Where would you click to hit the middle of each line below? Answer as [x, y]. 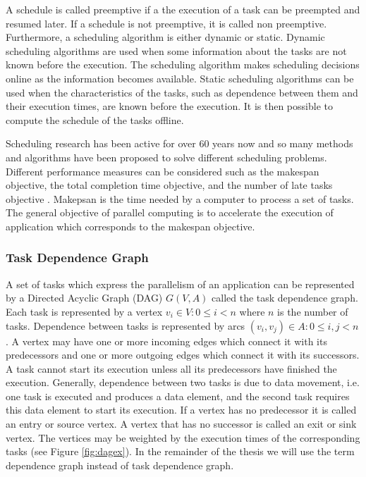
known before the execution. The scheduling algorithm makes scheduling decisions [183, 64]
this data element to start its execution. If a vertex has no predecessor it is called [181, 410]
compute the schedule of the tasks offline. [95, 119]
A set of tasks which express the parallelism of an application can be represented [180, 284]
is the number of [313, 311]
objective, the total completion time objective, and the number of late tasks [169, 185]
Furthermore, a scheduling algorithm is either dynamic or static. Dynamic [165, 37]
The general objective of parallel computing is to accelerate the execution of [170, 212]
